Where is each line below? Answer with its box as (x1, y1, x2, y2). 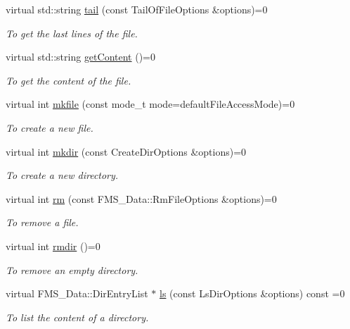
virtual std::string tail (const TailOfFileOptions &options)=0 (6, 2, 268, 16)
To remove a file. (6, 215, 79, 230)
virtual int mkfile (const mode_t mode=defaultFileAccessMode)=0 (6, 97, 295, 111)
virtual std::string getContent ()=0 (6, 49, 155, 64)
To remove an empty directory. (6, 262, 138, 277)
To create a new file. (6, 120, 93, 135)
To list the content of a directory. (6, 309, 149, 324)
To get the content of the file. (6, 73, 131, 87)
